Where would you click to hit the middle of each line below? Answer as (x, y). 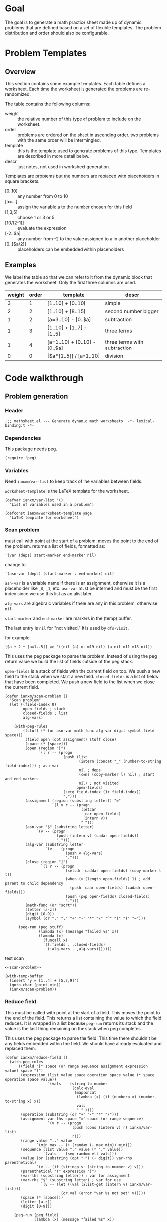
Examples (21, 265)
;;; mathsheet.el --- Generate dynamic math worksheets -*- (70, 421)
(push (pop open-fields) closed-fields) (108, 896)
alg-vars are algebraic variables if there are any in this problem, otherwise (81, 603)
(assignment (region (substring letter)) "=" (73, 801)
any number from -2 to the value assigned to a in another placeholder (89, 239)
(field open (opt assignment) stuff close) (71, 739)
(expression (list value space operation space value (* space (87, 1075)
